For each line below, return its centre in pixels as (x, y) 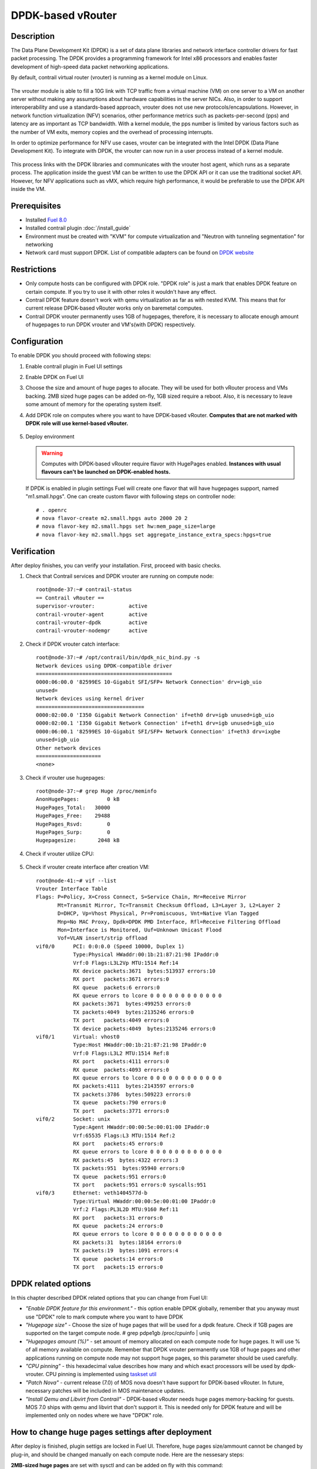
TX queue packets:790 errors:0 (120, 1103)
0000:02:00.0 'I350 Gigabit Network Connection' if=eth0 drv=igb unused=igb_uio (155, 715)
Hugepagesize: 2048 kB (78, 841)
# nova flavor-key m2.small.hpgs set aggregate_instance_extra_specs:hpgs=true (154, 534)
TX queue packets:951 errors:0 (120, 1176)
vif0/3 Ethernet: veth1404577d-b (92, 1193)
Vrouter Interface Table (72, 888)
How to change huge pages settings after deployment (111, 1432)
